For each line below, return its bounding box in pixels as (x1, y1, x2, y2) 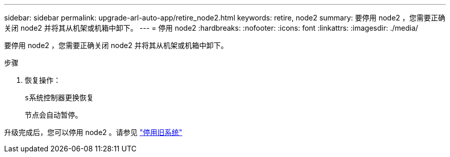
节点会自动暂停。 (25, 110, 82, 119)
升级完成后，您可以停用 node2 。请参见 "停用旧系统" (4, 128, 182, 137)
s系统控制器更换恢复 (25, 94, 94, 102)
